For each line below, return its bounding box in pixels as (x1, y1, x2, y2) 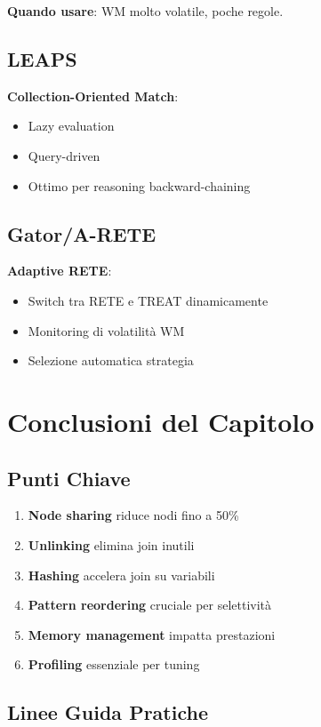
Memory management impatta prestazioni (28, 625, 276, 643)
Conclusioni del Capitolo (7, 403, 315, 439)
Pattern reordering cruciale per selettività (28, 595, 272, 614)
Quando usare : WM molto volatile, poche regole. (7, 2, 284, 20)
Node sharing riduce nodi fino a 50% (28, 506, 239, 524)
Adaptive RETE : (7, 261, 112, 280)
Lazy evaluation (28, 116, 115, 135)
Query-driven (28, 146, 100, 164)
